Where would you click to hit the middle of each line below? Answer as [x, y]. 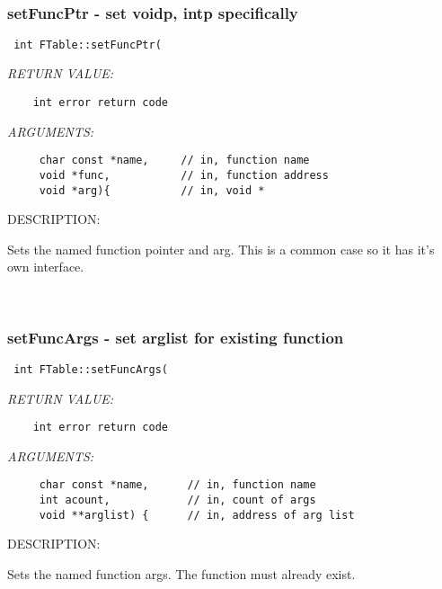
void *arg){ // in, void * [152, 190]
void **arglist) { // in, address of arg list [197, 515]
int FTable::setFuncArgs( [91, 369]
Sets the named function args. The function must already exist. [181, 573]
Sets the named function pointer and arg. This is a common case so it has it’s [221, 249]
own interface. [46, 267]
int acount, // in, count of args [177, 500]
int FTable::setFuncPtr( [88, 45]
